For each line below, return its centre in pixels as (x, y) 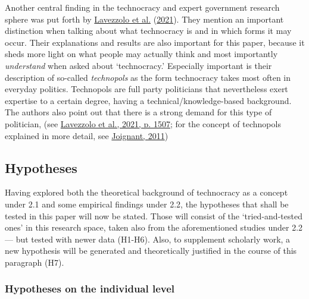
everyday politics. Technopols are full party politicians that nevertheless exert (146, 89)
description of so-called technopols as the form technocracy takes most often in (148, 77)
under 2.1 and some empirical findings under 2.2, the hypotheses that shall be (147, 204)
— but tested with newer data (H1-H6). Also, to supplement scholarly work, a (148, 239)
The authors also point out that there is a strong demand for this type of (138, 112)
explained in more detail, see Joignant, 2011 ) (87, 135)
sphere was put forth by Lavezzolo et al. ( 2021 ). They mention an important (144, 19)
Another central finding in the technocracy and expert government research (142, 7)
